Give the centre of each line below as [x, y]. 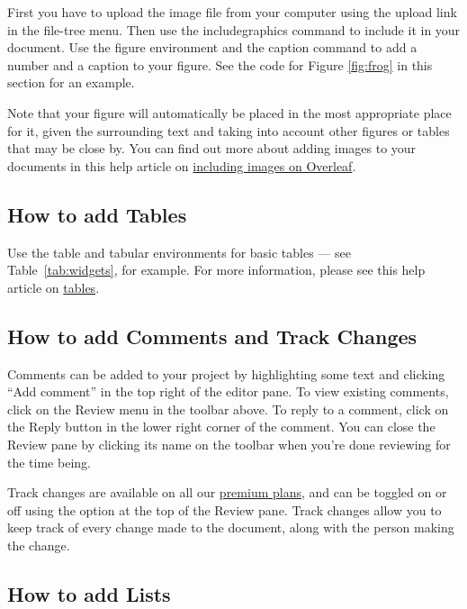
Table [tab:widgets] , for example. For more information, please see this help [216, 270]
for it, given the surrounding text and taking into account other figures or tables [229, 130]
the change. [39, 545]
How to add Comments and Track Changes [212, 336]
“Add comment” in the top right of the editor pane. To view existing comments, [228, 391]
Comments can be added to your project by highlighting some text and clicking [226, 373]
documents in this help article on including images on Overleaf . [182, 165]
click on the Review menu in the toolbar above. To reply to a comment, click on [228, 409]
